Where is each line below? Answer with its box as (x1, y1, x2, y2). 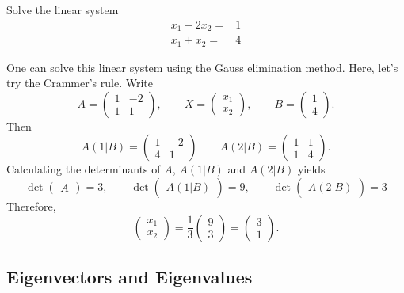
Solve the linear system (6, 2, 119, 17)
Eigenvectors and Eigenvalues (6, 264, 253, 288)
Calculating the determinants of (6, 161, 161, 177)
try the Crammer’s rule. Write (6, 74, 153, 91)
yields (297, 161, 326, 177)
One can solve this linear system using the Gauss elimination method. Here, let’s (6, 59, 398, 75)
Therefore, (6, 197, 56, 214)
